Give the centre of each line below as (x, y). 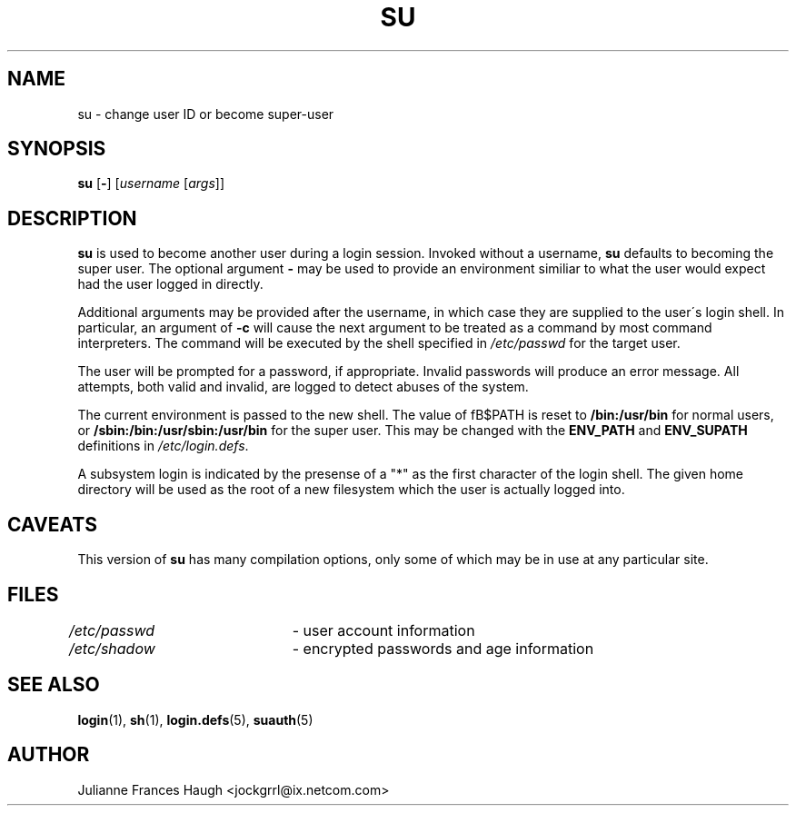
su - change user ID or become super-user (206, 114)
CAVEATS (52, 524)
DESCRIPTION (72, 218)
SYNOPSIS (57, 149)
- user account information (383, 630)
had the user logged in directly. (170, 284)
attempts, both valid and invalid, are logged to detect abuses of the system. (303, 387)
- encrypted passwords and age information (443, 648)
